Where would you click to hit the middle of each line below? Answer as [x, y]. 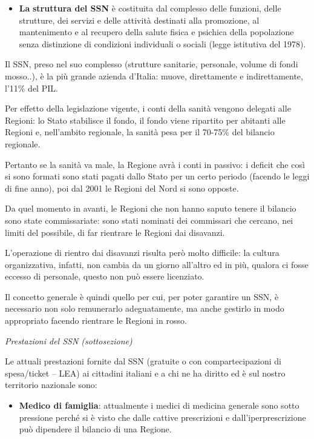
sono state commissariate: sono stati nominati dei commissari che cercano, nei [149, 220]
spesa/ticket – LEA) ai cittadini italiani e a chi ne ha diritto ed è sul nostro [145, 373]
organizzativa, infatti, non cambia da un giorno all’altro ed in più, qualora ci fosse [157, 264]
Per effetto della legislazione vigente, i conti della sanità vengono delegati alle [148, 108]
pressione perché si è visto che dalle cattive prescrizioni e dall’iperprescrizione [162, 417]
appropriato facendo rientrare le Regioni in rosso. [96, 320]
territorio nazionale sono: [51, 385]
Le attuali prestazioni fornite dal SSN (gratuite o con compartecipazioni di [143, 361]
